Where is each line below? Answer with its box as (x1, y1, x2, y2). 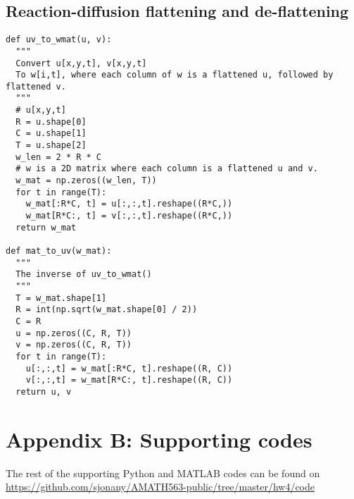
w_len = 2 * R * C (15, 152, 102, 162)
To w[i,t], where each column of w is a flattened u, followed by (15, 70, 334, 80)
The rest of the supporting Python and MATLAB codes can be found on (6, 465, 320, 480)
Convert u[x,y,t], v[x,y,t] (15, 58, 147, 68)
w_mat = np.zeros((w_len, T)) (15, 175, 157, 186)
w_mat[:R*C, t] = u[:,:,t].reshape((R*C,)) (25, 199, 233, 209)
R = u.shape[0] (15, 116, 87, 127)
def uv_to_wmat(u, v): (6, 35, 112, 45)
